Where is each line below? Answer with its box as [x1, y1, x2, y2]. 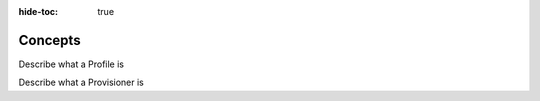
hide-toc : [18, 6, 59, 17]
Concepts [18, 31, 81, 49]
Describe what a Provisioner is [18, 76, 144, 89]
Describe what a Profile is [18, 58, 125, 70]
